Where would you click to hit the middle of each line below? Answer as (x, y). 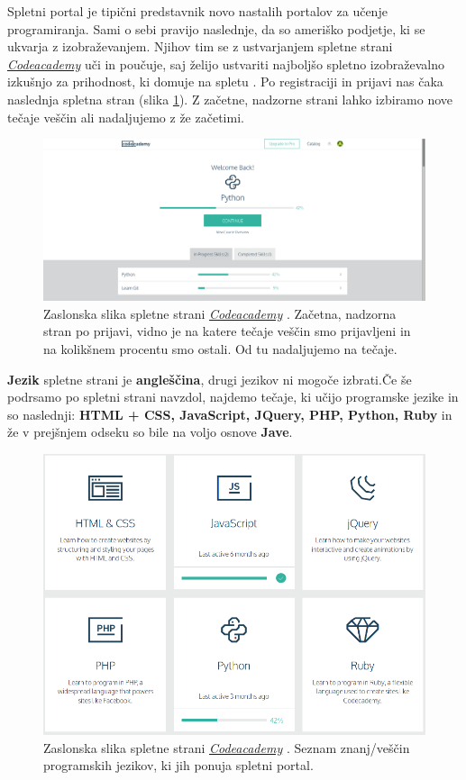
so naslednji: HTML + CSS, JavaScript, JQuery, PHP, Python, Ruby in (230, 414)
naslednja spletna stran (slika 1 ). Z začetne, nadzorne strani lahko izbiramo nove (230, 99)
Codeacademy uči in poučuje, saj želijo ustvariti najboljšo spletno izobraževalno (226, 63)
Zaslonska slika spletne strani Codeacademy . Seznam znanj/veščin (227, 747)
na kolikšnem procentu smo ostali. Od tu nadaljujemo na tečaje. (220, 349)
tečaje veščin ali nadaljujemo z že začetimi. (126, 117)
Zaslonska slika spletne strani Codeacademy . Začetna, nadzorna (220, 313)
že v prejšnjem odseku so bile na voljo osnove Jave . (150, 432)
